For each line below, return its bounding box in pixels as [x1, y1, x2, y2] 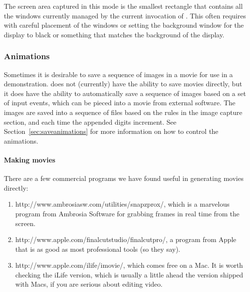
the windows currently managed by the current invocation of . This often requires [4, 10, 246, 20]
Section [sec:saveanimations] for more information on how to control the [4, 126, 219, 136]
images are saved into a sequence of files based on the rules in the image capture [4, 107, 243, 117]
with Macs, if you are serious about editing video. [15, 279, 163, 289]
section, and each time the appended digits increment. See [4, 116, 177, 127]
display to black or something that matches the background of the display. [4, 29, 225, 39]
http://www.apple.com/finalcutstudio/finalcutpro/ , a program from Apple [15, 234, 236, 244]
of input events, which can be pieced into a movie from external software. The [4, 97, 235, 108]
